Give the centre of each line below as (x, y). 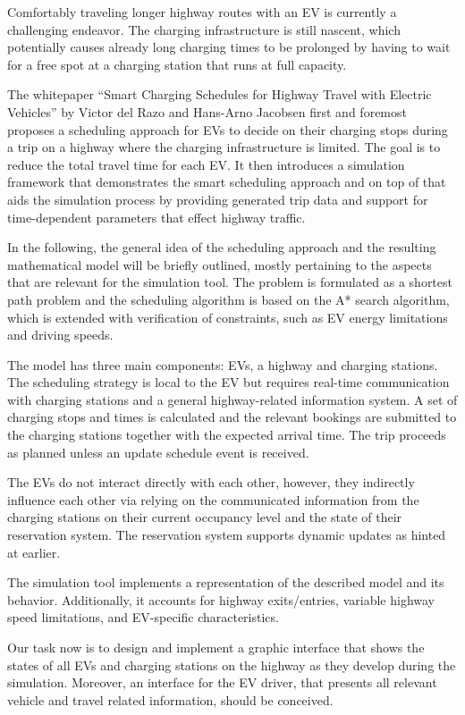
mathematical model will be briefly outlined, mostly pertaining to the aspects (220, 264)
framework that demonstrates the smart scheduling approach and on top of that (227, 182)
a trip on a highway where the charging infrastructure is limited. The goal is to (224, 147)
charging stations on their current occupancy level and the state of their (205, 517)
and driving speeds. (60, 335)
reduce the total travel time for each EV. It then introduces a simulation (206, 164)
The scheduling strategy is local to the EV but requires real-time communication (228, 382)
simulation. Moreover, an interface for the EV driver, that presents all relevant (222, 682)
